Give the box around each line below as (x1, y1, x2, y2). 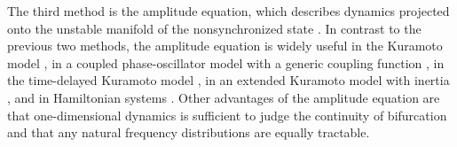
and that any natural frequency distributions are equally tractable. (7, 123, 370, 142)
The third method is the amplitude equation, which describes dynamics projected (7, 2, 450, 19)
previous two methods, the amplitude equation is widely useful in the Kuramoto (7, 36, 443, 55)
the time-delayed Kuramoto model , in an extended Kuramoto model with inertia (7, 71, 450, 89)
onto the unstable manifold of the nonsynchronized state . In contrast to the (7, 19, 422, 37)
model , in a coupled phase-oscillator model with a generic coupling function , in (7, 53, 445, 72)
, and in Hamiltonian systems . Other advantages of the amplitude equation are (7, 88, 440, 106)
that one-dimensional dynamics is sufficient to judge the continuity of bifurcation (7, 105, 447, 124)
